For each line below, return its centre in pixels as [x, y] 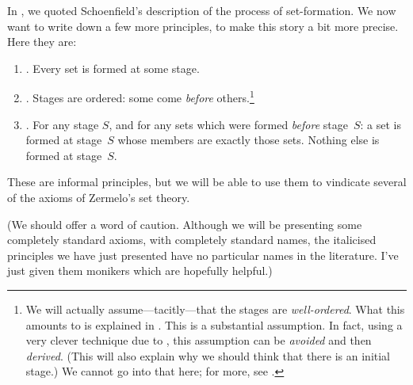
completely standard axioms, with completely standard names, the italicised [192, 240]
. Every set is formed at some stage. [113, 68]
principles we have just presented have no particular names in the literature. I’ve [203, 255]
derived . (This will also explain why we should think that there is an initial [208, 355]
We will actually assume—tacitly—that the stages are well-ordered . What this [215, 309]
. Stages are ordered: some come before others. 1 [140, 97]
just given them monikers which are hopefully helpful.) [140, 271]
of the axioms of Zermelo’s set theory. [99, 197]
